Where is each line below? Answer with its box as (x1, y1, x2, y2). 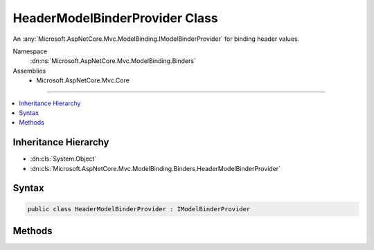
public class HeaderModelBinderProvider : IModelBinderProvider (27, 205, 251, 213)
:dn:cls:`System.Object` (30, 154, 97, 163)
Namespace (12, 47, 48, 55)
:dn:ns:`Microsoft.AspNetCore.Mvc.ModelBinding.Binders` (30, 57, 197, 65)
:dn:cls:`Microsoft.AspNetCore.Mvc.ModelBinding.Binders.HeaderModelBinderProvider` (30, 164, 280, 172)
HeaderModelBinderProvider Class (12, 10, 218, 26)
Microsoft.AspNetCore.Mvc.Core (36, 76, 130, 84)
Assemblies (12, 66, 46, 75)
